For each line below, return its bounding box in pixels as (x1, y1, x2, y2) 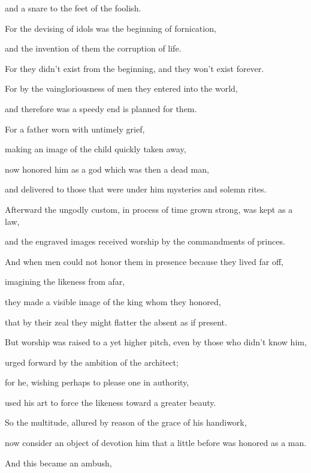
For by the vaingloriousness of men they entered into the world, (5, 82, 238, 95)
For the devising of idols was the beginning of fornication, (5, 22, 216, 34)
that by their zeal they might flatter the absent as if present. (5, 315, 227, 328)
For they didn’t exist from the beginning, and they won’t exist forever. (5, 62, 264, 74)
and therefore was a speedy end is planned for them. (5, 102, 197, 115)
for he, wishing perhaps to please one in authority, (5, 376, 189, 388)
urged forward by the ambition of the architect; (5, 355, 179, 368)
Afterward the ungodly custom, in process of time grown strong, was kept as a (5, 203, 293, 215)
